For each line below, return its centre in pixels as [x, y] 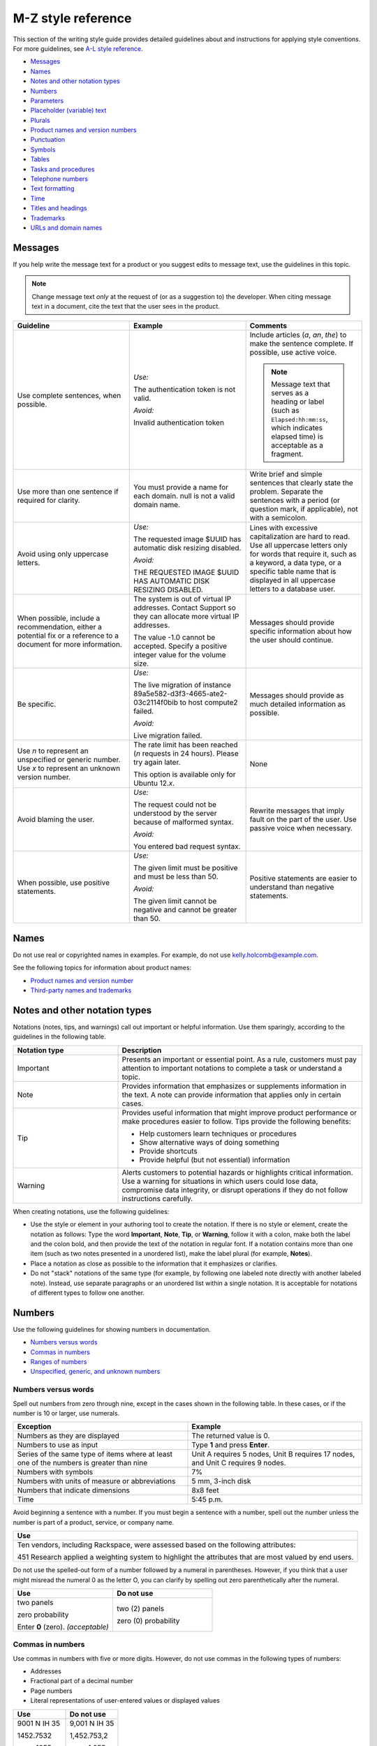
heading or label [298, 402]
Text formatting [52, 189]
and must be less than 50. [176, 876]
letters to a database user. [293, 589]
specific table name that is [293, 571]
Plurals [40, 120]
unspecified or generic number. [69, 760]
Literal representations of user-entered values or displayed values [125, 1701]
